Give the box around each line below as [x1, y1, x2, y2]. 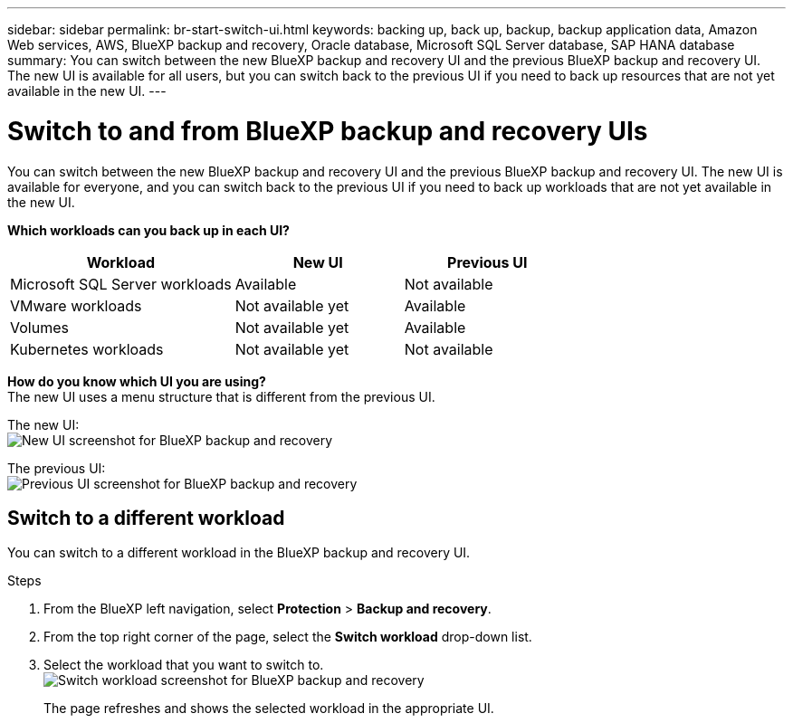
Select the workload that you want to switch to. [43, 657, 324, 673]
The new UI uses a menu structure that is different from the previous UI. [7, 388, 435, 404]
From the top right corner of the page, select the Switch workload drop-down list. [43, 629, 532, 645]
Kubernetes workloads [10, 339, 164, 358]
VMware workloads [10, 296, 142, 315]
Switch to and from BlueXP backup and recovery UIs [7, 115, 648, 147]
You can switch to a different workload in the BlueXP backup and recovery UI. [7, 545, 471, 561]
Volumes [10, 318, 69, 337]
